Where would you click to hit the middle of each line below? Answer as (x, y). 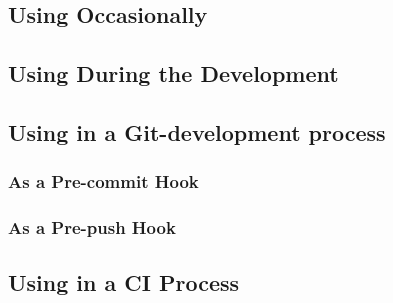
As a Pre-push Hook (92, 227)
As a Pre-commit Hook (103, 181)
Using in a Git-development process (197, 131)
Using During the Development (173, 73)
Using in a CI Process (124, 282)
